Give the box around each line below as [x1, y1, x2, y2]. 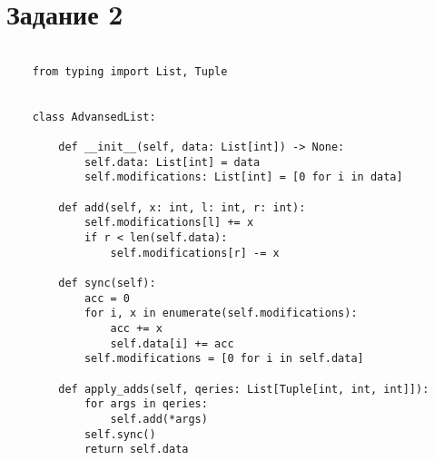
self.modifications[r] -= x [110, 246, 280, 259]
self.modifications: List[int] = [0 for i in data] [84, 171, 403, 184]
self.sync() [84, 427, 156, 441]
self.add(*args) [110, 412, 208, 426]
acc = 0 [84, 291, 131, 305]
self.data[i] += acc [110, 337, 234, 350]
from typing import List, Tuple [32, 64, 228, 78]
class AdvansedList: [32, 110, 156, 123]
